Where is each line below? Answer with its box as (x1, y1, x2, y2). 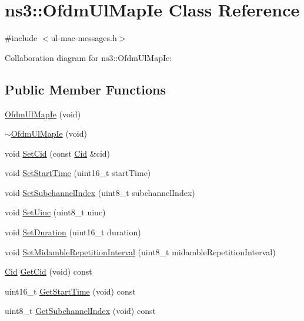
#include (5, 32, 38, 44)
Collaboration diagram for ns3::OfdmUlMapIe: (5, 51, 172, 63)
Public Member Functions (5, 80, 166, 98)
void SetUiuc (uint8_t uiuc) (5, 206, 106, 218)
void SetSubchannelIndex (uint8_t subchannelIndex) (5, 186, 195, 198)
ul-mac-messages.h (51, 32, 117, 44)
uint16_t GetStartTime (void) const (5, 285, 136, 297)
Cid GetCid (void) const (5, 265, 92, 278)
